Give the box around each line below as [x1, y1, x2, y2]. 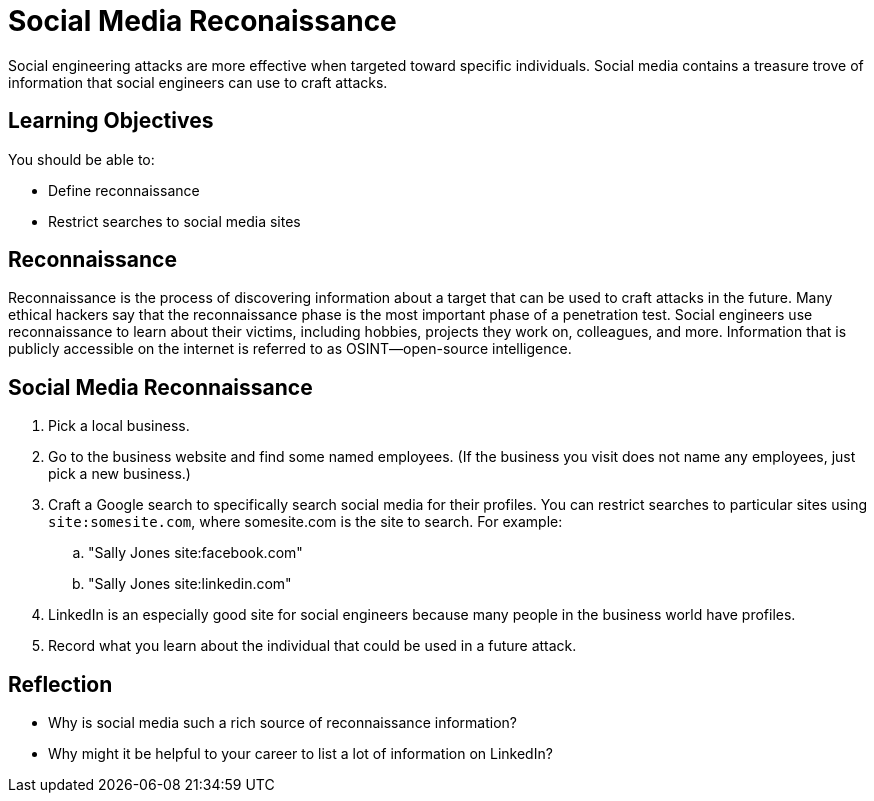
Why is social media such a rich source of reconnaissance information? [48, 714, 517, 732]
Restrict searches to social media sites [48, 212, 301, 230]
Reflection [8, 671, 113, 697]
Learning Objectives [8, 108, 214, 134]
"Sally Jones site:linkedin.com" [88, 575, 292, 593]
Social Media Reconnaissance [8, 374, 313, 400]
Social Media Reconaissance [8, 4, 397, 38]
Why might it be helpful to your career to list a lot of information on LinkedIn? [48, 745, 553, 763]
